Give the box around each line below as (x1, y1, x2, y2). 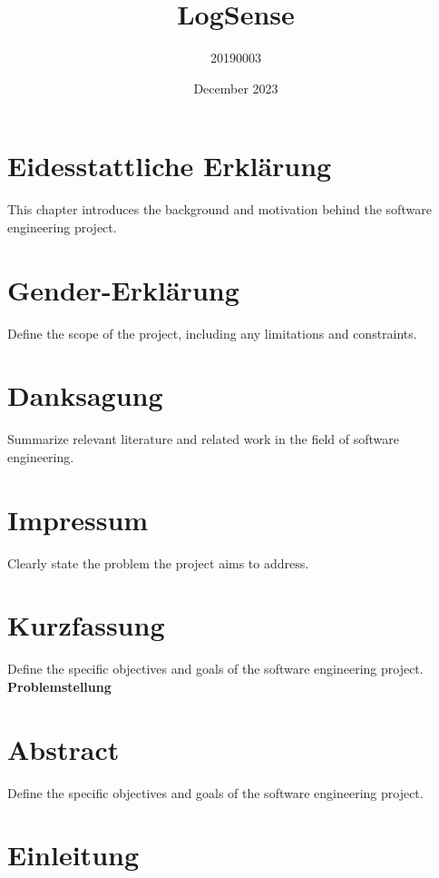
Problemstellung (7, 676, 112, 695)
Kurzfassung (7, 607, 165, 644)
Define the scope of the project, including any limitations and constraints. (7, 323, 417, 342)
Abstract (7, 730, 120, 767)
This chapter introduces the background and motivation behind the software (7, 200, 432, 219)
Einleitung (7, 836, 140, 873)
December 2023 (193, 78, 278, 97)
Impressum (7, 500, 149, 538)
